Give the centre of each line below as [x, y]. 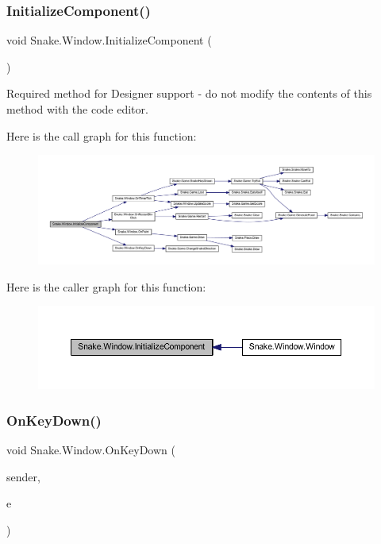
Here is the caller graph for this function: [106, 286]
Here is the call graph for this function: [102, 135]
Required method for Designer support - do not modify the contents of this [189, 93]
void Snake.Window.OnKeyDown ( [91, 450]
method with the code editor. [77, 109]
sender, [23, 476]
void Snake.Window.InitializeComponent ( [109, 40]
